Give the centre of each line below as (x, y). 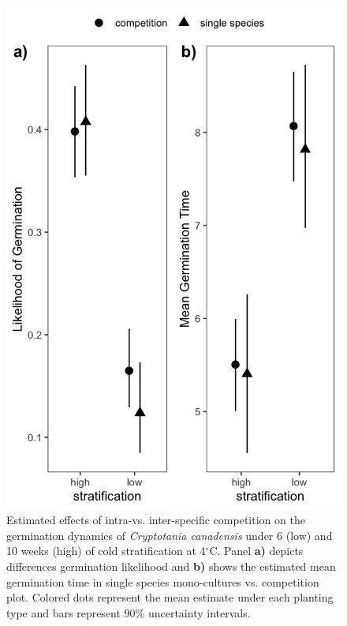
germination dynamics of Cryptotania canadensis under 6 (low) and (170, 535)
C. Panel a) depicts (256, 551)
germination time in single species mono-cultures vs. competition (163, 581)
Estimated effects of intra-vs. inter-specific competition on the (156, 520)
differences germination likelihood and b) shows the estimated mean (171, 566)
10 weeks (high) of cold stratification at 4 (106, 551)
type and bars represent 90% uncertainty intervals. (129, 612)
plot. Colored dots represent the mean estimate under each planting (170, 597)
